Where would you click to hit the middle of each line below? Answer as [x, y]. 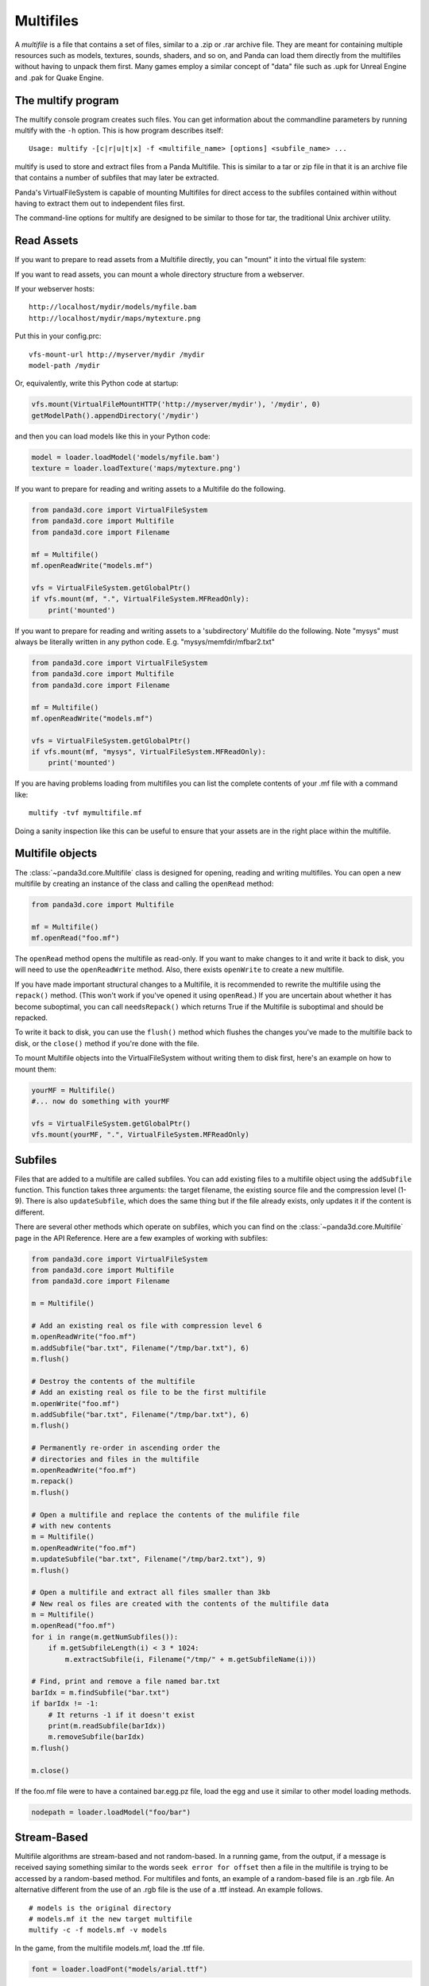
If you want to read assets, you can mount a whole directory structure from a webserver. [160, 274]
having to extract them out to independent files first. [100, 203]
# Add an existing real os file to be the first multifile [149, 1393]
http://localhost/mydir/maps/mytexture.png [115, 318]
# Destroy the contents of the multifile [113, 1381]
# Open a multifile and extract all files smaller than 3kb [151, 1592]
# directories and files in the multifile [115, 1459]
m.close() [50, 1770]
